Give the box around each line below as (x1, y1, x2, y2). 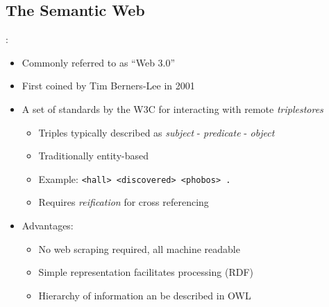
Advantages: (22, 218, 74, 233)
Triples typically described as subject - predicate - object (38, 125, 275, 139)
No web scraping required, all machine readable (38, 241, 240, 256)
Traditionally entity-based (38, 148, 149, 163)
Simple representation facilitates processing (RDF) (38, 265, 253, 279)
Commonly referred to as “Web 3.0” (22, 55, 176, 69)
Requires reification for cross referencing (38, 195, 209, 209)
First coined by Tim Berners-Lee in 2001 (22, 78, 195, 93)
